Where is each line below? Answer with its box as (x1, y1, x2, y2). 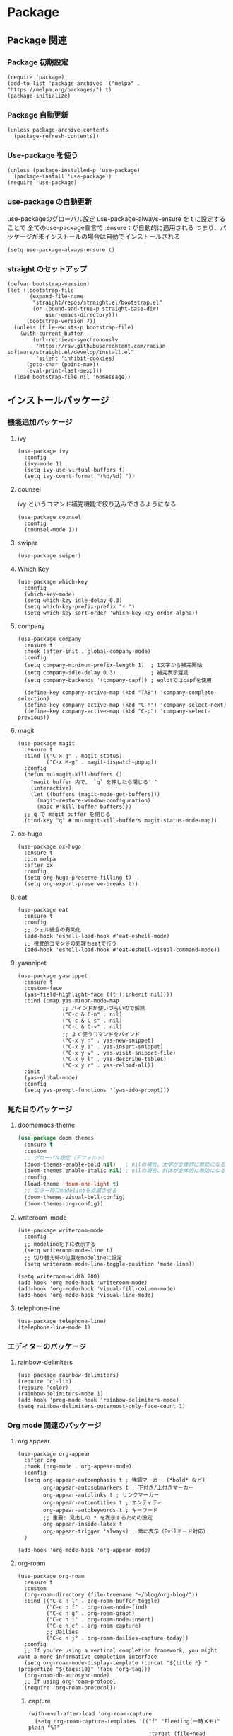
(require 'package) (7, 74, 65, 81)
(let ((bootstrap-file (7, 287, 74, 294)
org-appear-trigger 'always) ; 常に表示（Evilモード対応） (43, 1528, 209, 1536)
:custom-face (24, 985, 63, 992)
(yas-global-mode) (24, 1074, 78, 1081)
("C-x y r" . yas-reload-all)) (62, 1062, 154, 1069)
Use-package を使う (7, 150, 79, 160)
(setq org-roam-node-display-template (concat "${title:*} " (24, 1660, 208, 1667)
